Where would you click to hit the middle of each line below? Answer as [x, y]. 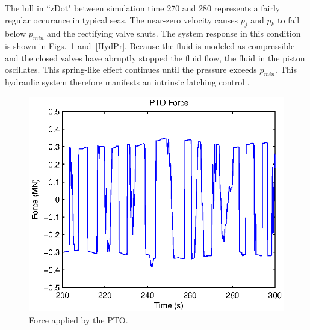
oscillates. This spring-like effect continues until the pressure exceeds [131, 69]
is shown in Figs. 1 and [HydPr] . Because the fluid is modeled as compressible [150, 46]
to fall [289, 20]
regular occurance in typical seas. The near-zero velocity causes [122, 20]
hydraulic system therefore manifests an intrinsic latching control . [127, 82]
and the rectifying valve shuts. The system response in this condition [174, 33]
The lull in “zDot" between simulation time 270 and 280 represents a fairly [143, 8]
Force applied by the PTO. [79, 319]
